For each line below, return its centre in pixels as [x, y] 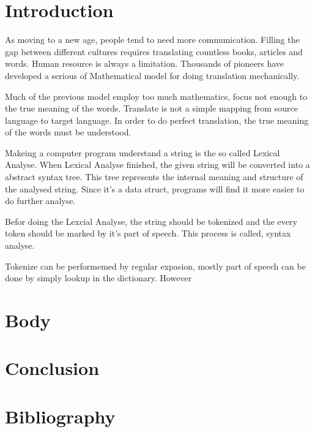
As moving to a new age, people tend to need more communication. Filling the [152, 40]
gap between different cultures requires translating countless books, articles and [154, 51]
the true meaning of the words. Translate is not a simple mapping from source [151, 108]
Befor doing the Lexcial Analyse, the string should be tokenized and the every [151, 221]
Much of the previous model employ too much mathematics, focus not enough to [156, 96]
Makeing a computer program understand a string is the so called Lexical [143, 152]
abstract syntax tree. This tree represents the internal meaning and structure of [154, 177]
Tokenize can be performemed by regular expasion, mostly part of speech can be [155, 266]
